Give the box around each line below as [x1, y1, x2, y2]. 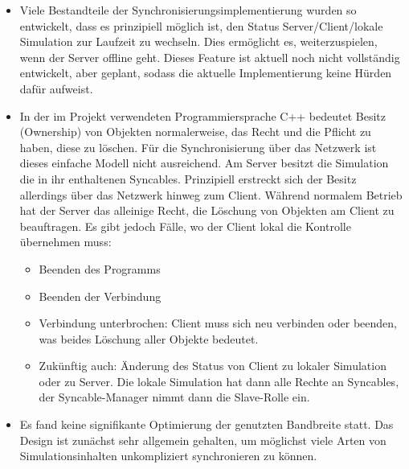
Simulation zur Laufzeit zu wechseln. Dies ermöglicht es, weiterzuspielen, [19, 33, 378, 50]
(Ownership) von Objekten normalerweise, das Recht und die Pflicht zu [19, 123, 371, 140]
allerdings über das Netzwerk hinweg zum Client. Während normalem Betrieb [19, 186, 403, 203]
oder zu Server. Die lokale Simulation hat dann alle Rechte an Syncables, [39, 372, 399, 389]
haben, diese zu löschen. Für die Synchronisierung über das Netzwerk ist [19, 138, 377, 155]
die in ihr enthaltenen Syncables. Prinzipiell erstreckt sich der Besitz [19, 170, 357, 187]
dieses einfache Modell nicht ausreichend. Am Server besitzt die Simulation [19, 154, 389, 171]
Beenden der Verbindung [39, 287, 162, 304]
